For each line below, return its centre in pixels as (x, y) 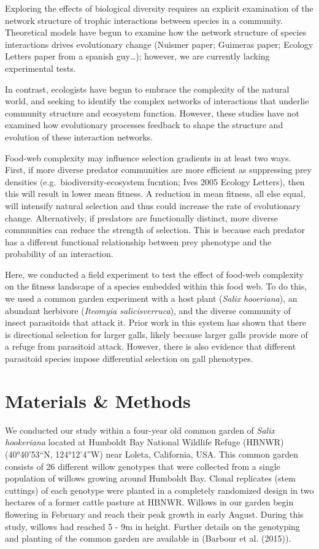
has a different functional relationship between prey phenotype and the (138, 241)
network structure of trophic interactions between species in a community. (144, 20)
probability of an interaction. (59, 254)
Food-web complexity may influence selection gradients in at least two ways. (148, 157)
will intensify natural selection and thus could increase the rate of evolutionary (153, 205)
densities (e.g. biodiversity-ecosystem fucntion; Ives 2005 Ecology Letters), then (155, 181)
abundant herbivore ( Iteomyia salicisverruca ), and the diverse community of (148, 310)
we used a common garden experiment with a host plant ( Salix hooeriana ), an (151, 298)
